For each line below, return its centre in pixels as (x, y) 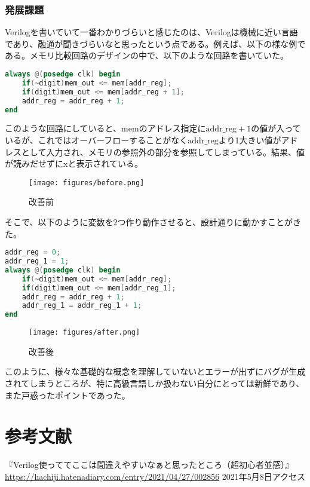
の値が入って (276, 128)
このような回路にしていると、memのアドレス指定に (105, 128)
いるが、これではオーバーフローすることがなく (96, 140)
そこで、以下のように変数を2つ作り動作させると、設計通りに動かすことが (149, 222)
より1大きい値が (250, 140)
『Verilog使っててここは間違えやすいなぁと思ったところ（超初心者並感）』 (149, 465)
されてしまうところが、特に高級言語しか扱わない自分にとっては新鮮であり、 (155, 383)
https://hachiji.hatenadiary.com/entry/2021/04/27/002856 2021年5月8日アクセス (155, 476)
